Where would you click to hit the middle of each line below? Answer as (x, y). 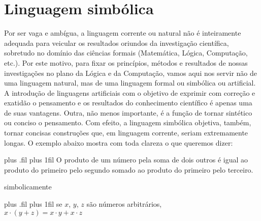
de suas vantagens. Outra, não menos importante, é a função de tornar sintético (128, 112)
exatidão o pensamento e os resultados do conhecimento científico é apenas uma (128, 103)
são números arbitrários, (124, 204)
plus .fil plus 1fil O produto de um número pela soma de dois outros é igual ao (126, 160)
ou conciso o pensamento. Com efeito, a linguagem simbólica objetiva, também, (128, 122)
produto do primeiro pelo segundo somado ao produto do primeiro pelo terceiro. (129, 169)
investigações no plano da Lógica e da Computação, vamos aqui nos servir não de (131, 73)
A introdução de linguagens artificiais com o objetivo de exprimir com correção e (130, 92)
